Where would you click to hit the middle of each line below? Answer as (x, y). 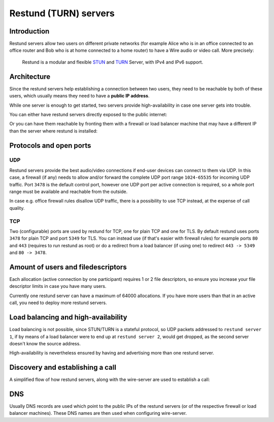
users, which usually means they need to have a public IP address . (79, 96)
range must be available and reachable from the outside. (68, 192)
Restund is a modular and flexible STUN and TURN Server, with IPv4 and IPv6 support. (113, 62)
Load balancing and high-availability (68, 317)
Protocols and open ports (50, 145)
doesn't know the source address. (45, 343)
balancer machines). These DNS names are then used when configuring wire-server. (98, 413)
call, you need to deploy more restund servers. (58, 303)
